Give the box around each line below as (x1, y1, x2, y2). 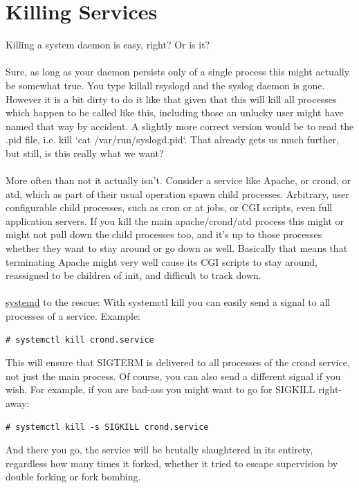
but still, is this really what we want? (6, 145, 164, 160)
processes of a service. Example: (6, 309, 140, 323)
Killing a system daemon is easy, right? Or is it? (6, 37, 210, 52)
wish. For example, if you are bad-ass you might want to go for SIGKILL (6, 382, 315, 397)
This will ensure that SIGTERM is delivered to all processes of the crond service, (6, 355, 350, 370)
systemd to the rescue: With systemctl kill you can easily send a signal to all (6, 295, 331, 309)
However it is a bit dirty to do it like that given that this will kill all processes (6, 91, 337, 106)
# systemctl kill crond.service (6, 334, 154, 345)
